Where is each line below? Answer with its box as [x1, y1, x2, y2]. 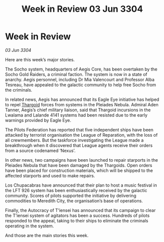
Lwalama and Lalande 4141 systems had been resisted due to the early [5, 112, 148, 118]
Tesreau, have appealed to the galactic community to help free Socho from [5, 82, 157, 88]
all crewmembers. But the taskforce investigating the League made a [5, 137, 144, 143]
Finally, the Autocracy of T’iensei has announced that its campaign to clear [5, 207, 156, 213]
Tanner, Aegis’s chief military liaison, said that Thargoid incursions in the [5, 107, 151, 113]
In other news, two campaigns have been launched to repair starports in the [5, 157, 158, 163]
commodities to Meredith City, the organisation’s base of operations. [5, 197, 143, 204]
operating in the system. [5, 223, 54, 229]
